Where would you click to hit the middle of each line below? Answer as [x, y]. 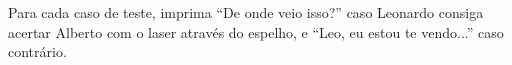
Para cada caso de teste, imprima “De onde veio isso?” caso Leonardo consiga [246, 12]
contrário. [37, 51]
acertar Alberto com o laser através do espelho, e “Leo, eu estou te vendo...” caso [256, 31]
